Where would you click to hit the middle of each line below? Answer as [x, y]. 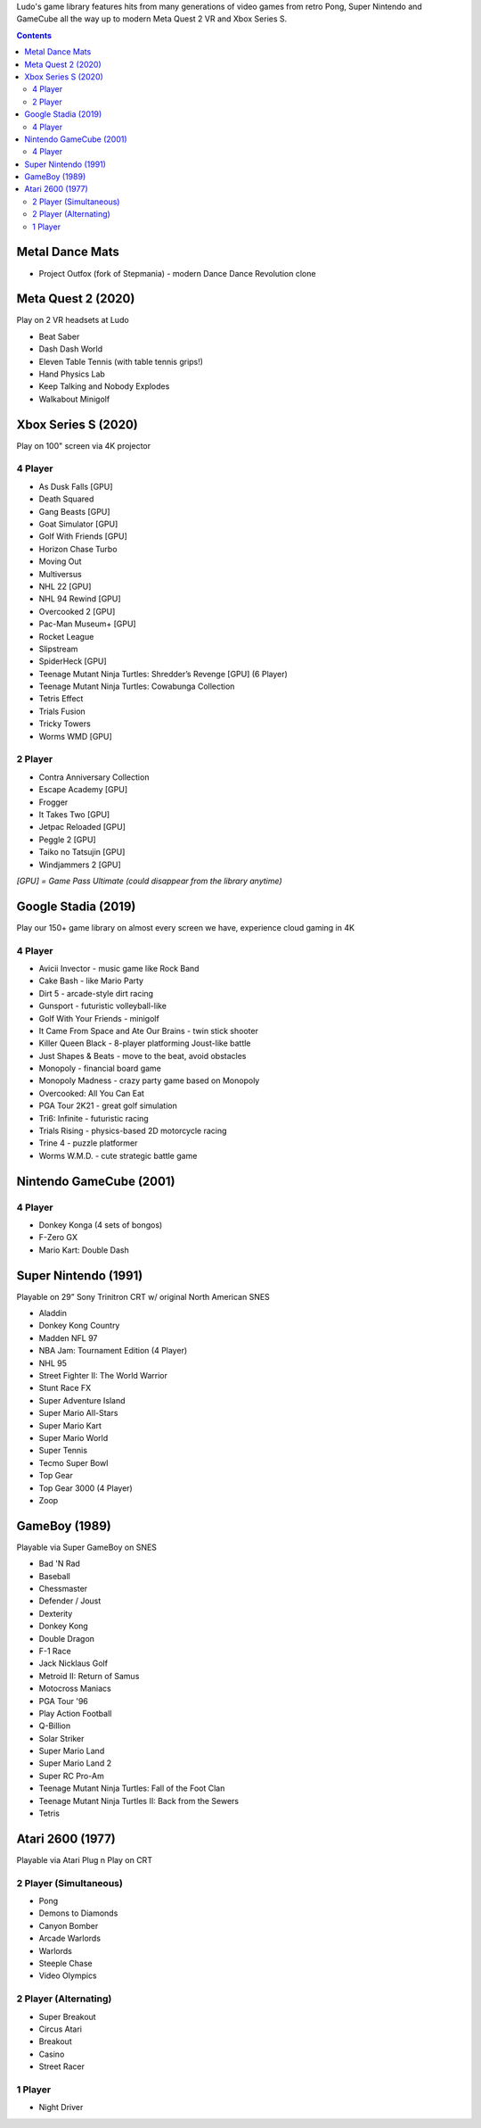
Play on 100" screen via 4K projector [84, 445]
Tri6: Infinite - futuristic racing [94, 1118]
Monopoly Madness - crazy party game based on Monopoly [149, 1081]
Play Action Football [75, 1713]
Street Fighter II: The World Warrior [103, 1376]
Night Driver [61, 2107]
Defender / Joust [70, 1601]
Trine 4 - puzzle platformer [88, 1143]
